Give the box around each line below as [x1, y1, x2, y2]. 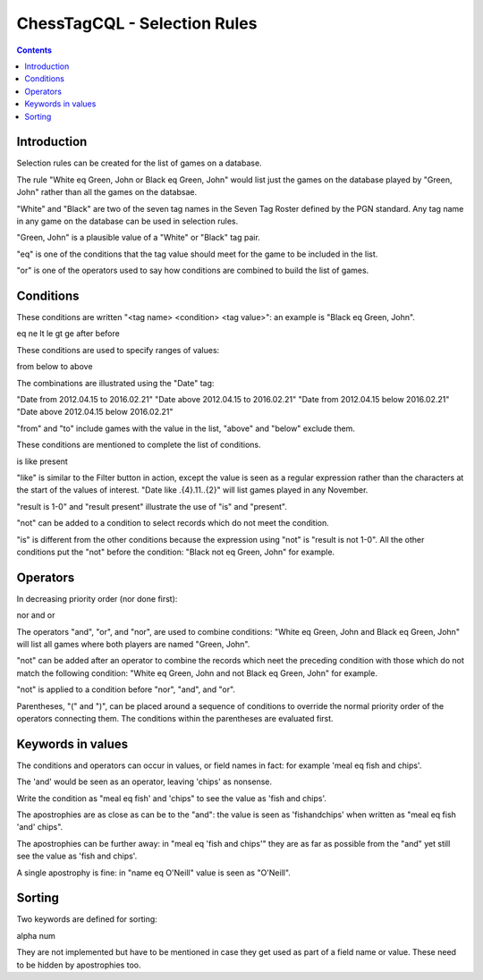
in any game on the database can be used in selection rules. [16, 215, 239, 226]
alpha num [16, 930, 55, 941]
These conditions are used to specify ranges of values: [16, 344, 220, 355]
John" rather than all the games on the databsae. [16, 187, 197, 198]
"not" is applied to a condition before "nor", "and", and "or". [16, 684, 236, 695]
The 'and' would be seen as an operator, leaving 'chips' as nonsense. [16, 776, 273, 787]
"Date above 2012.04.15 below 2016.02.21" [16, 407, 174, 418]
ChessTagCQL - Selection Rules [16, 13, 258, 33]
